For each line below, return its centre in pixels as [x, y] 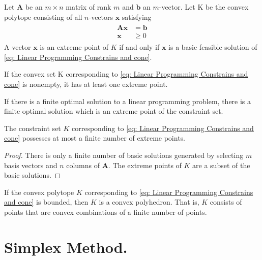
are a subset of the [221, 165]
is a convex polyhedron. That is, [149, 202]
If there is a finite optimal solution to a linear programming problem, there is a [128, 101]
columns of [83, 165]
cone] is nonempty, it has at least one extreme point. [86, 84]
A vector [18, 47]
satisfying [137, 17]
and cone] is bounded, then [46, 202]
